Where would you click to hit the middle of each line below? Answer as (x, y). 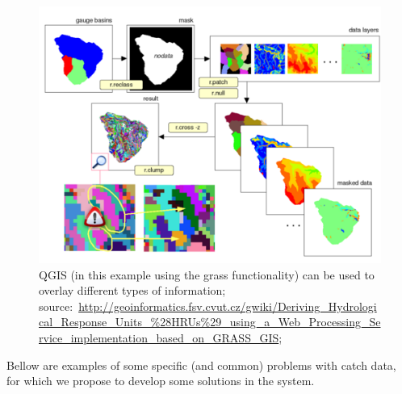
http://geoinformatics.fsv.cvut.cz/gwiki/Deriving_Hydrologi (228, 306)
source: (56, 306)
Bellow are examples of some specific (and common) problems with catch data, (201, 365)
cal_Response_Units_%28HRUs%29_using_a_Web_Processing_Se (210, 322)
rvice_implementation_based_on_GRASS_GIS (159, 337)
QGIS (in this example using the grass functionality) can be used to (207, 274)
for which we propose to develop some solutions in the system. (161, 381)
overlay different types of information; (132, 290)
